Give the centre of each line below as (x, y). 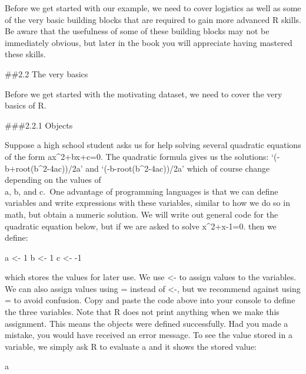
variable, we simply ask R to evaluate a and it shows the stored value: (131, 346)
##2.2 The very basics (46, 73)
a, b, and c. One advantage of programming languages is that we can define (142, 191)
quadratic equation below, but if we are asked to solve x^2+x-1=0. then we (141, 226)
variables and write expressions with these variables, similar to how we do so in (147, 203)
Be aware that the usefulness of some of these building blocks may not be (137, 31)
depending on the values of (53, 180)
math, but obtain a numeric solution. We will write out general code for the (142, 214)
